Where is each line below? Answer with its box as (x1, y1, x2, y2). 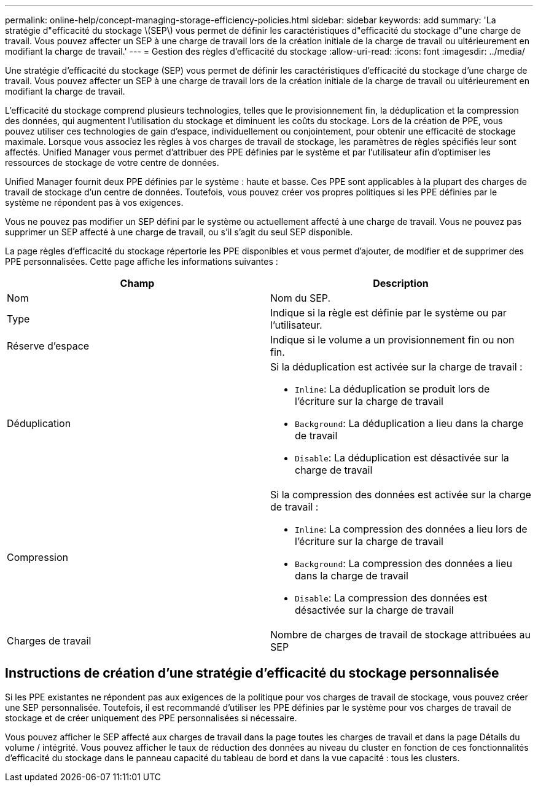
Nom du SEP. (270, 292, 331, 304)
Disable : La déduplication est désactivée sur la (295, 452, 509, 464)
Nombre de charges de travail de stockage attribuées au (270, 628, 531, 641)
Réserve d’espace (7, 340, 90, 352)
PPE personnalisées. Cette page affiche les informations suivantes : (5, 256, 278, 267)
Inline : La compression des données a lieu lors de (295, 523, 528, 535)
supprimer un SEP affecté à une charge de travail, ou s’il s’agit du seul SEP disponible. (5, 227, 353, 237)
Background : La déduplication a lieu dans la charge (295, 417, 524, 429)
